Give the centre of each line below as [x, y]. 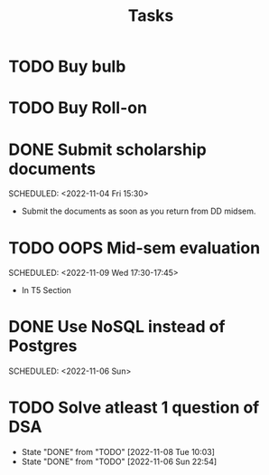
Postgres [43, 346]
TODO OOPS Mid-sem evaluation [134, 247]
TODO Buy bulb [67, 66]
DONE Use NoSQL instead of [117, 327]
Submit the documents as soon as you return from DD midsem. [139, 211]
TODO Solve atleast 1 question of [134, 408]
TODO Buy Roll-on [78, 108]
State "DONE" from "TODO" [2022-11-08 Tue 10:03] [118, 452]
